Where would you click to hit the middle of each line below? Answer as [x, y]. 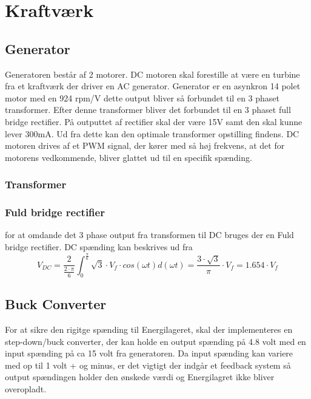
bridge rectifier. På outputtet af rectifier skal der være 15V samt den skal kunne [154, 121]
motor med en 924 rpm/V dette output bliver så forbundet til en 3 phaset [142, 97]
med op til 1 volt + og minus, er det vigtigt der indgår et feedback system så [148, 365]
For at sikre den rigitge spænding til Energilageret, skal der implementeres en [149, 329]
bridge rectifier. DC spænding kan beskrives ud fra [99, 246]
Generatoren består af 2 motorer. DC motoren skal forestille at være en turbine [152, 74]
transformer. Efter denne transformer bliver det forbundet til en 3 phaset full [148, 110]
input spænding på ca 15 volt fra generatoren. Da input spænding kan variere [149, 353]
